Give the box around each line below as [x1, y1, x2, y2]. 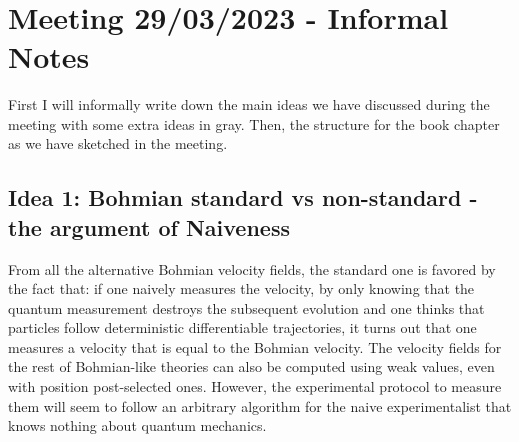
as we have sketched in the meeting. [8, 133, 228, 154]
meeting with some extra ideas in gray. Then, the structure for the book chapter [8, 113, 500, 134]
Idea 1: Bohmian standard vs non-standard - [8, 182, 478, 213]
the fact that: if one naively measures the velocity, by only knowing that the [8, 278, 475, 299]
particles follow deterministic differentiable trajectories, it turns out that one [8, 317, 477, 338]
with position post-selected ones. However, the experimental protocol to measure [8, 376, 502, 397]
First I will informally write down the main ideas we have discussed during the [8, 94, 490, 115]
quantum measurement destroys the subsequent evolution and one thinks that [8, 297, 485, 318]
